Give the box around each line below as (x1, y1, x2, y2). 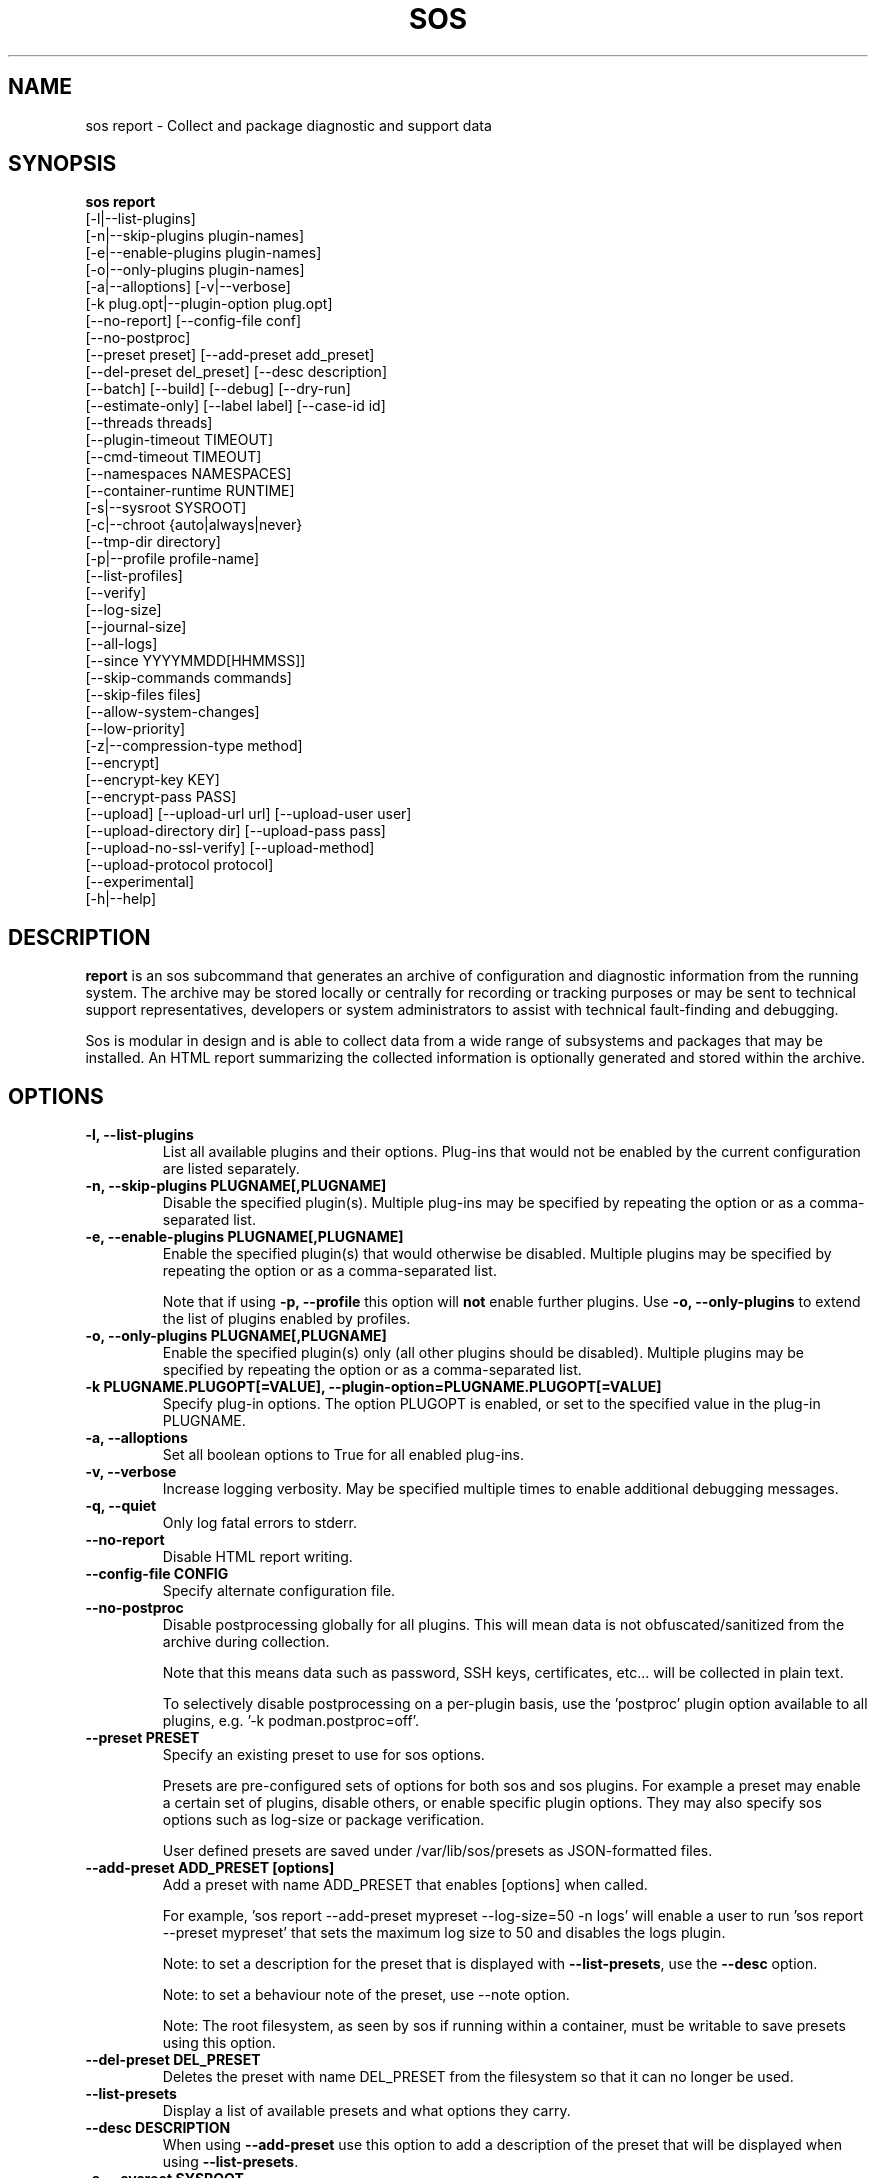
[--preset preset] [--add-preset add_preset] (85, 346, 375, 364)
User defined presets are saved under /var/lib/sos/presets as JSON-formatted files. (162, 1842, 713, 1860)
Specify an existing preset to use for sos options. (162, 1746, 485, 1764)
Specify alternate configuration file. (162, 1582, 396, 1600)
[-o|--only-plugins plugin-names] (85, 261, 305, 279)
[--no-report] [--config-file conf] (85, 312, 302, 330)
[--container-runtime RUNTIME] (85, 482, 295, 500)
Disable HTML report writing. (162, 1548, 353, 1566)
